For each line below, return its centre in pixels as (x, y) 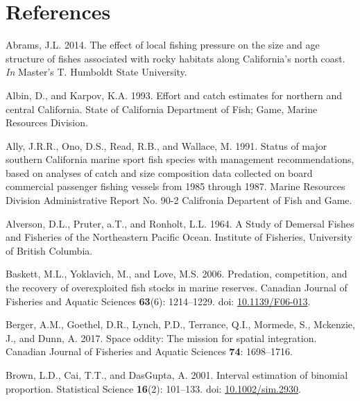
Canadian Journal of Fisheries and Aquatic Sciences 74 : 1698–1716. (149, 351)
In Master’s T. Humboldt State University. (96, 72)
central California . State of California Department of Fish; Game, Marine (162, 109)
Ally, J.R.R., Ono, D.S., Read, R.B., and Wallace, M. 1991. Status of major (166, 145)
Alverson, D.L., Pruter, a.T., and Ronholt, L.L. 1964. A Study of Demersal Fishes (180, 223)
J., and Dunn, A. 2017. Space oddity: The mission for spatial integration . (161, 338)
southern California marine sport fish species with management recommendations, (180, 159)
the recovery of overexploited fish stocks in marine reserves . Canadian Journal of (177, 288)
